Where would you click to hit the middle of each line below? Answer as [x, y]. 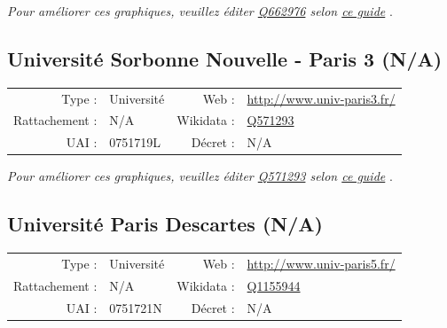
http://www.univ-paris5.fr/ [321, 263]
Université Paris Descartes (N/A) [165, 224]
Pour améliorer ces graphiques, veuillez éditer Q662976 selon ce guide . [200, 11]
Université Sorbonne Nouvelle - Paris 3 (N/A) [225, 58]
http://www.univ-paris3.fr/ [321, 98]
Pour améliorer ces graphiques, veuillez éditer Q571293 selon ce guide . [200, 176]
